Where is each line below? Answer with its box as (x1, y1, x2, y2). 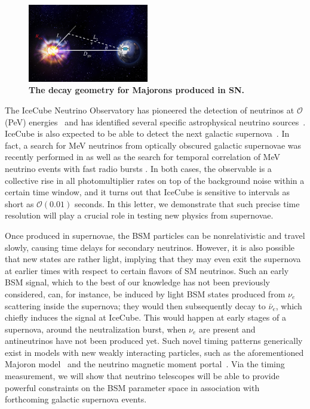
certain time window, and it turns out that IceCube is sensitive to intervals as (5, 186, 290, 198)
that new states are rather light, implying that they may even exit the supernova (5, 253, 301, 265)
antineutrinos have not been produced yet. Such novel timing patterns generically (5, 334, 303, 347)
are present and (198, 322, 256, 335)
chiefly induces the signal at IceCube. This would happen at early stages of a (5, 311, 286, 324)
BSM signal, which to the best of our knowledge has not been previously (5, 276, 270, 288)
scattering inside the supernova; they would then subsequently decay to (5, 299, 266, 312)
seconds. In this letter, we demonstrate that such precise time (74, 197, 300, 210)
